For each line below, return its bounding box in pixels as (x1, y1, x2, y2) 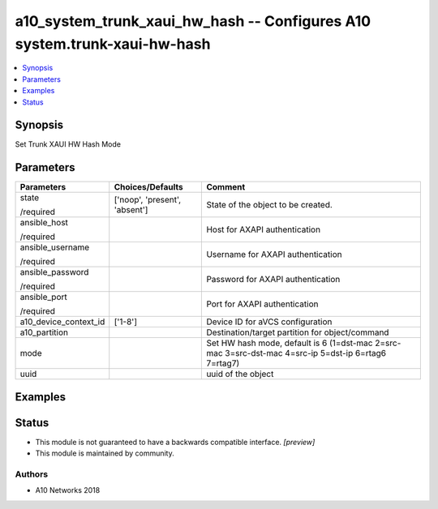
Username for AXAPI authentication (206, 249, 342, 260)
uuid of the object (206, 369, 274, 380)
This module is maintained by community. (35, 448, 174, 458)
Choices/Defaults (114, 182, 183, 193)
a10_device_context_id (19, 316, 105, 327)
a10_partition (19, 327, 69, 338)
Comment (206, 182, 246, 193)
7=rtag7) (206, 357, 240, 369)
